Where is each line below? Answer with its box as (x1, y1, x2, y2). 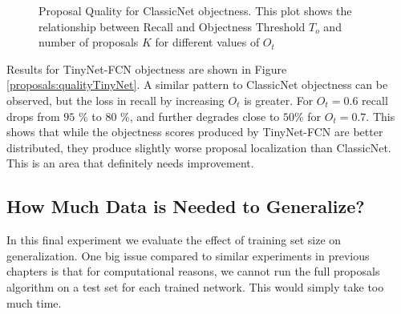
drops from (6, 107, 60, 124)
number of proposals (38, 34, 139, 50)
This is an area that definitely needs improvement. (6, 155, 254, 171)
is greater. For (244, 91, 314, 108)
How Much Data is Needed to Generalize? (6, 194, 365, 219)
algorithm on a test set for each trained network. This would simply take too (6, 278, 384, 295)
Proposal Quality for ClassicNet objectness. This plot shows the (38, 2, 352, 18)
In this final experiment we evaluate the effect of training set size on (6, 231, 342, 248)
